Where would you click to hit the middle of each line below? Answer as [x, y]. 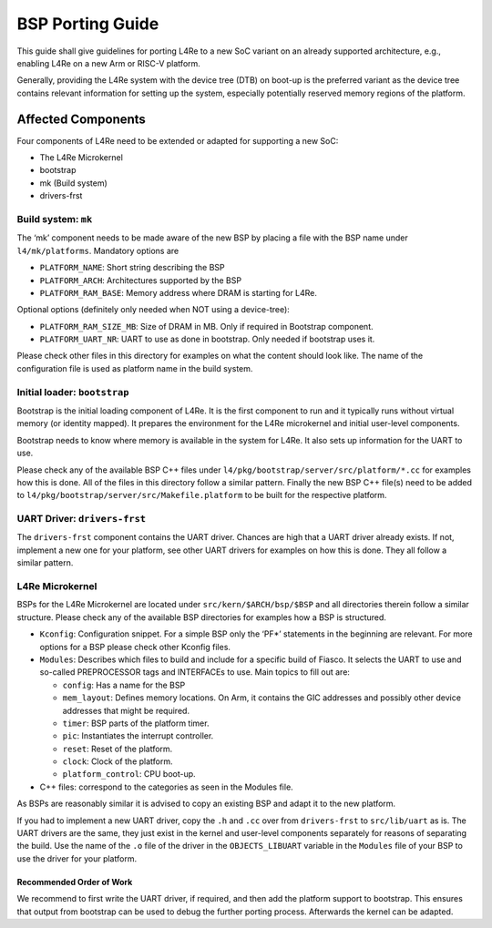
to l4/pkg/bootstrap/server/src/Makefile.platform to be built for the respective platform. [202, 495]
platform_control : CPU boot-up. [129, 774]
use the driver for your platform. [77, 858]
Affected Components [81, 119]
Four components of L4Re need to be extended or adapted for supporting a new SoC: [178, 140]
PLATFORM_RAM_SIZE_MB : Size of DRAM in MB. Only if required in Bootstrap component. [206, 326]
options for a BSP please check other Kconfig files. [135, 647]
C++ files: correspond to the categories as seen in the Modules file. [166, 787]
